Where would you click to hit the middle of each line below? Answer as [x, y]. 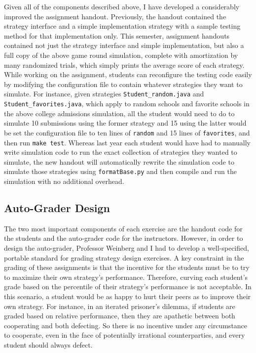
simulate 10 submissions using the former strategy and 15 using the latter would [125, 123]
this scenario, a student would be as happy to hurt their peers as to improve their [128, 296]
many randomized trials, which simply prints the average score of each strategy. [124, 65]
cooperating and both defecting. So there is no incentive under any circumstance [126, 325]
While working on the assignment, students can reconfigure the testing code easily [128, 74]
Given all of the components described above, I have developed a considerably [122, 6]
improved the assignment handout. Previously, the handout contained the [115, 16]
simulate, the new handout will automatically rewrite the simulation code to [119, 161]
